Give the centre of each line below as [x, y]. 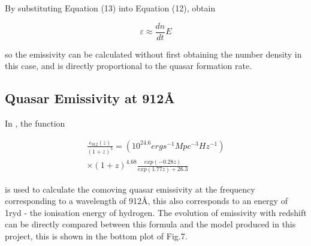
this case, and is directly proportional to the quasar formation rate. [129, 66]
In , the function [35, 123]
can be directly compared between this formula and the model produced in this [150, 224]
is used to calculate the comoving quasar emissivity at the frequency [130, 189]
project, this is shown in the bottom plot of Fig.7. [96, 235]
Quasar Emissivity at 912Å [90, 98]
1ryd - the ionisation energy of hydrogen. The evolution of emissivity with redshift [156, 212]
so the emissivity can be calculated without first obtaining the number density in [153, 54]
